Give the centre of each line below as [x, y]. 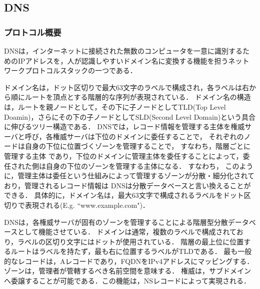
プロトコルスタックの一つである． [81, 70]
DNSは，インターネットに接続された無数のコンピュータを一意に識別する [123, 51]
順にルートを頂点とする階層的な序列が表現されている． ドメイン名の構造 [131, 97]
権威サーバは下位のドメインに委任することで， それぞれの [148, 136]
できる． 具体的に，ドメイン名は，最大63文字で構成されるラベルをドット [124, 195]
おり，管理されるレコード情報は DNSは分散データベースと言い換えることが [127, 185]
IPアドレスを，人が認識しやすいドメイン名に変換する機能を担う [123, 60]
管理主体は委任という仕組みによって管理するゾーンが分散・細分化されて [136, 176]
